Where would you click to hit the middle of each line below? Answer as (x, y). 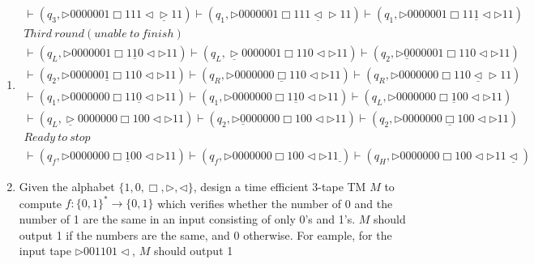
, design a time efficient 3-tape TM (280, 187)
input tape (45, 251)
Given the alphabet (67, 187)
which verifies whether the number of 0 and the (275, 203)
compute (40, 203)
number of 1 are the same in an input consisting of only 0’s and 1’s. (187, 218)
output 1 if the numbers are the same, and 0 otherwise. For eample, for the (205, 234)
